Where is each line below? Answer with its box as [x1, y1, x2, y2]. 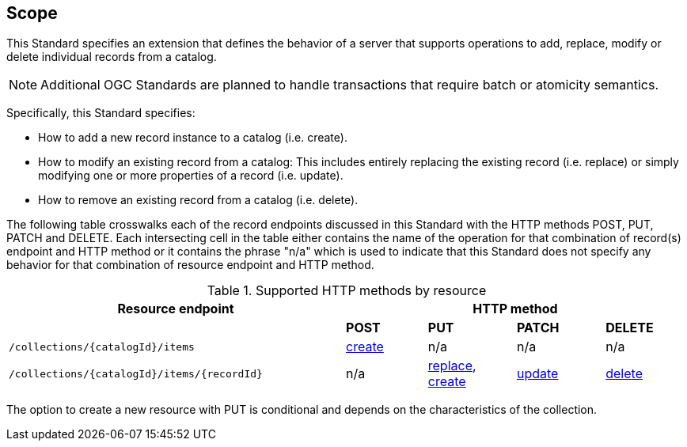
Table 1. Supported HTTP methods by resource [207, 282, 487, 299]
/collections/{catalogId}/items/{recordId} [9, 367, 263, 380]
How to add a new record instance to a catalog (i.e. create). [38, 131, 347, 145]
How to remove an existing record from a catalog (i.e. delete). [38, 193, 359, 207]
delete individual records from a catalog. [6, 50, 217, 64]
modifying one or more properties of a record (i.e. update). [38, 169, 343, 183]
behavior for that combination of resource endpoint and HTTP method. [6, 258, 374, 272]
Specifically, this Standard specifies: [6, 106, 195, 120]
